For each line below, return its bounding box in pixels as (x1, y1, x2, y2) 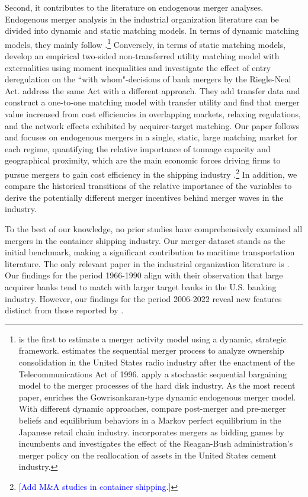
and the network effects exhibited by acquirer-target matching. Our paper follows (5, 119, 300, 132)
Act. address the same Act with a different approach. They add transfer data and (5, 84, 300, 97)
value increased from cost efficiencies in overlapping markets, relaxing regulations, (5, 108, 301, 120)
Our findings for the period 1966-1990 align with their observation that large (5, 269, 283, 281)
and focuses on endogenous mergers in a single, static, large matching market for (5, 131, 297, 143)
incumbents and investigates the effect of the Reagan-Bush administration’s (18, 437, 293, 450)
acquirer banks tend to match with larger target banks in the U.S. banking (5, 280, 277, 293)
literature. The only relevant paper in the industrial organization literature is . (5, 257, 290, 270)
